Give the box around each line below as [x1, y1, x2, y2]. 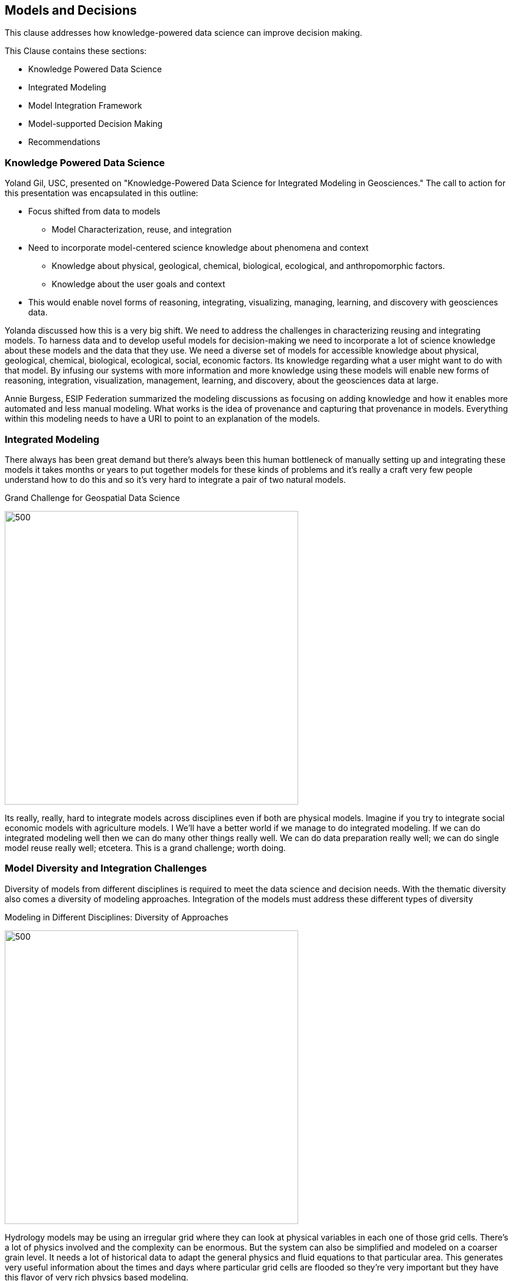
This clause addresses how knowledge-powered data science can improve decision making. [5, 28, 363, 38]
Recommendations [28, 137, 100, 147]
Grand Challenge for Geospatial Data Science [5, 492, 180, 503]
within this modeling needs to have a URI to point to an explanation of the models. [5, 413, 320, 424]
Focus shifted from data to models [28, 206, 161, 217]
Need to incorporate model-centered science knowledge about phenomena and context [28, 243, 369, 253]
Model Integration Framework [28, 100, 142, 111]
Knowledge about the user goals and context [52, 279, 225, 290]
